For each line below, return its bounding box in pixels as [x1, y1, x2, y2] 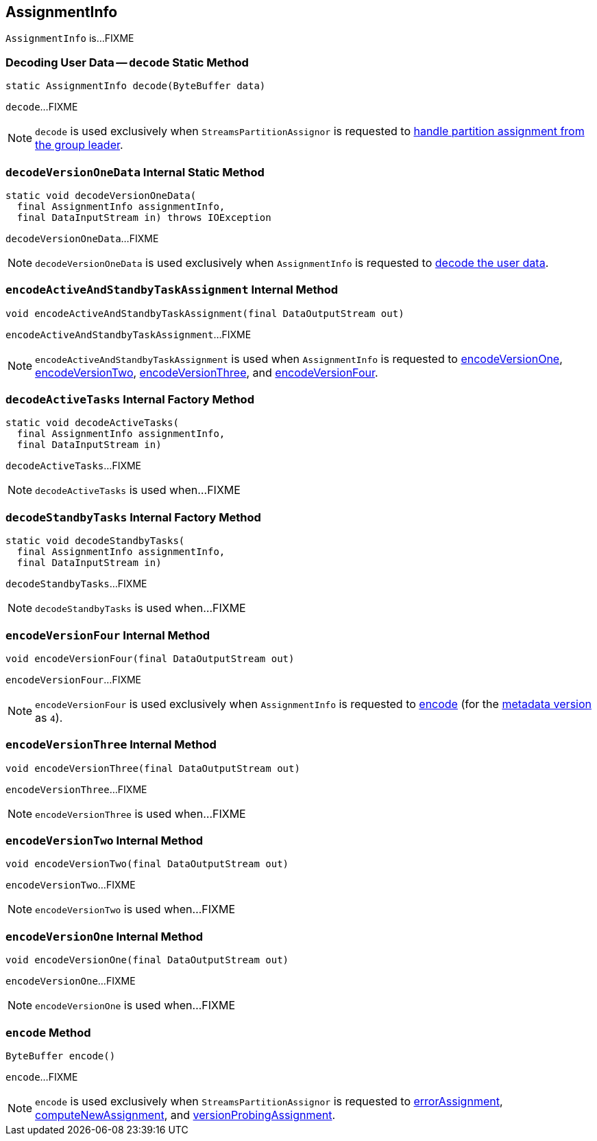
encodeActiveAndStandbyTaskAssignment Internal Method [5, 283, 339, 297]
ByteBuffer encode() [5, 1050, 116, 1061]
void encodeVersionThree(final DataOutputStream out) [5, 762, 300, 774]
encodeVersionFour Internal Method [5, 628, 210, 642]
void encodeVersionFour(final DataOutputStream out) [5, 652, 295, 664]
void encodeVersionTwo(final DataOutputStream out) [5, 858, 289, 870]
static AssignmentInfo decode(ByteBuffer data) [5, 80, 266, 92]
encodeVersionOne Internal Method [5, 929, 204, 943]
